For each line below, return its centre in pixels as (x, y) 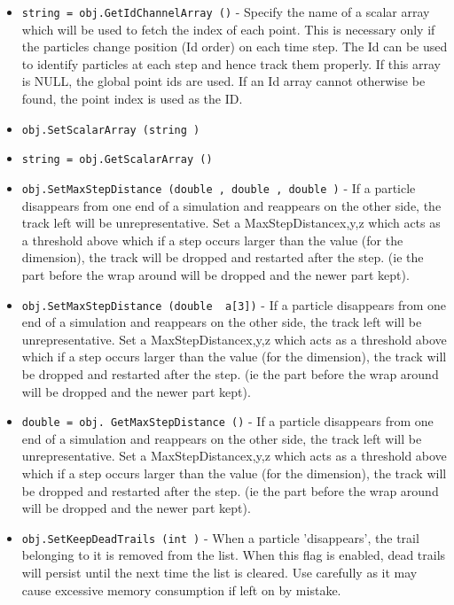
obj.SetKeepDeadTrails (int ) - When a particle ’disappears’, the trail (220, 537)
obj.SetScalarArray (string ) (111, 130)
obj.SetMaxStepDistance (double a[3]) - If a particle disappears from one (234, 304)
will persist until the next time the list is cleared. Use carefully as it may (219, 573)
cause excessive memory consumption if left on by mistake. (181, 589)
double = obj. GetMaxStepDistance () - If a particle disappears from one (227, 421)
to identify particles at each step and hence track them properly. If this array (231, 63)
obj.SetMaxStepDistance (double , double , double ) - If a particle (219, 187)
